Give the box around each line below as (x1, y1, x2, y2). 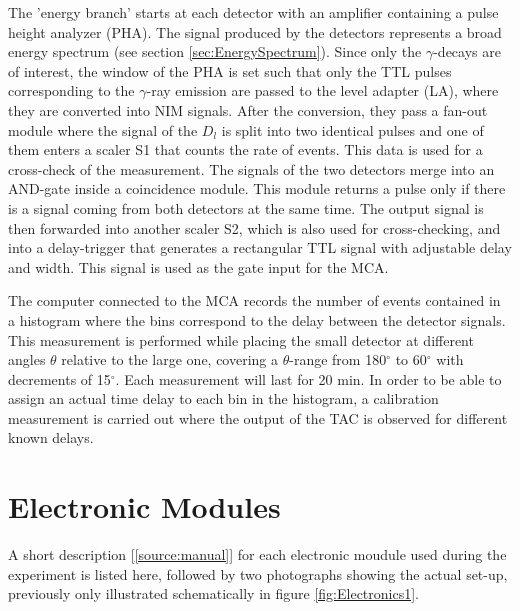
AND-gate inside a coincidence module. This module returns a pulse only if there (8, 178, 506, 199)
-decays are (433, 41, 501, 62)
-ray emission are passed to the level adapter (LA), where (146, 80, 499, 101)
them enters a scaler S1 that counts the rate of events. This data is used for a (8, 139, 483, 160)
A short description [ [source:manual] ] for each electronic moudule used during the (8, 544, 507, 565)
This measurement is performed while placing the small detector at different (8, 329, 474, 350)
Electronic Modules (8, 486, 281, 527)
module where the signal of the (8, 119, 198, 140)
